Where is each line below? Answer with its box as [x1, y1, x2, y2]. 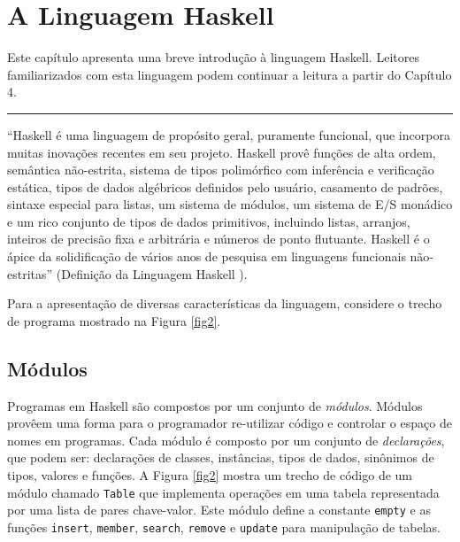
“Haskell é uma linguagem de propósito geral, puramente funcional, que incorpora [7, 125, 450, 143]
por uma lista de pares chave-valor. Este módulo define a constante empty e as [7, 500, 431, 519]
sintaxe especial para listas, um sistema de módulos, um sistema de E [7, 195, 384, 213]
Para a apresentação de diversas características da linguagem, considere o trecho [7, 294, 442, 313]
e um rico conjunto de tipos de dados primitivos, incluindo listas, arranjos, [7, 212, 410, 230]
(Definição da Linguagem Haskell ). [56, 264, 248, 283]
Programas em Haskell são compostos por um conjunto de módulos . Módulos [7, 396, 423, 414]
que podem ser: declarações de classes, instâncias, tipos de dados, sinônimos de [7, 448, 434, 467]
